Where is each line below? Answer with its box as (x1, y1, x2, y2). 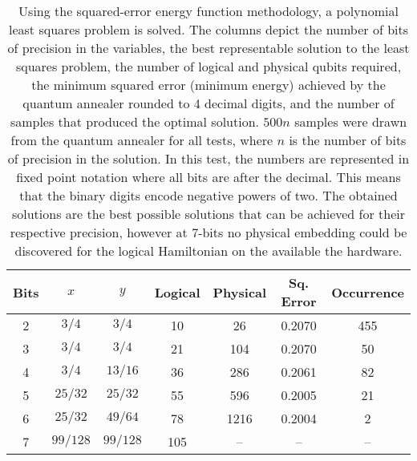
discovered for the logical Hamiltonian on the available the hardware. (14, 241, 403, 260)
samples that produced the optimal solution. (10, 112, 260, 131)
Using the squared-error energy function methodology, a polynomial (18, 2, 399, 20)
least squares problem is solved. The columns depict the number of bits (8, 20, 409, 38)
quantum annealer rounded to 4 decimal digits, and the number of (22, 94, 395, 112)
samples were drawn (294, 112, 407, 131)
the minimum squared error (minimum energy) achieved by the (31, 75, 386, 94)
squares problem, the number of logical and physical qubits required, (15, 57, 402, 75)
